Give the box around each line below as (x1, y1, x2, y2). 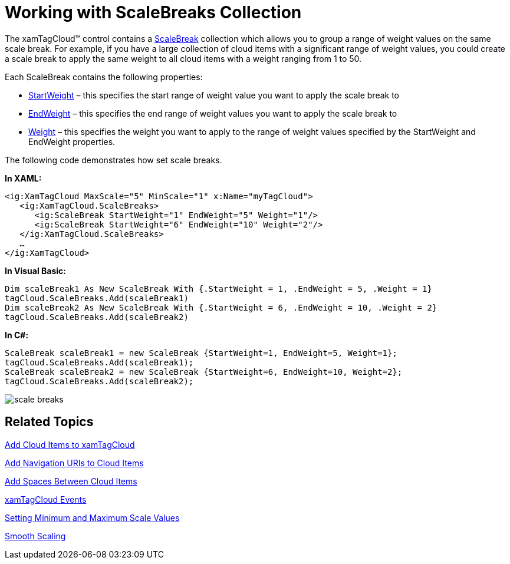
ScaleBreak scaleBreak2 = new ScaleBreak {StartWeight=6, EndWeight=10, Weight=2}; (5, 367, 403, 377)
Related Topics (5, 414, 94, 430)
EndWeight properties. (28, 136, 116, 147)
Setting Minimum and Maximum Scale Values (5, 512, 180, 523)
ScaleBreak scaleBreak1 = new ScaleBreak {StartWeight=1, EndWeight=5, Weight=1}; (5, 348, 397, 358)
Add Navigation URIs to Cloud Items (5, 457, 144, 468)
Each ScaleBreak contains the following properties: (5, 71, 203, 82)
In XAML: (5, 173, 42, 183)
